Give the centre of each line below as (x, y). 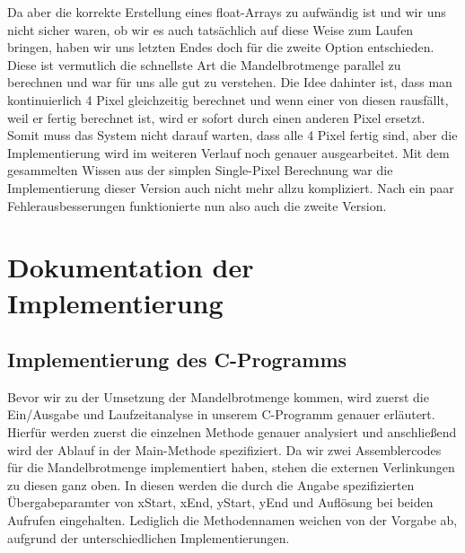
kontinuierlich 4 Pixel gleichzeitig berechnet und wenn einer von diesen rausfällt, (228, 99)
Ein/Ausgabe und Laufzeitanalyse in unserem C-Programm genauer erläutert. (221, 414)
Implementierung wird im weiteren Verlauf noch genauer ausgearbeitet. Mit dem (228, 152)
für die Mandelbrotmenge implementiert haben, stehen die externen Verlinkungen (231, 467)
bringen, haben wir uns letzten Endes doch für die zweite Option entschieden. (221, 47)
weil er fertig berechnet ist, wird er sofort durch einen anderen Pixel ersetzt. (216, 117)
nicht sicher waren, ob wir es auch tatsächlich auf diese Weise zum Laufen (211, 29)
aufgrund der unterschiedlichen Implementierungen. (149, 537)
